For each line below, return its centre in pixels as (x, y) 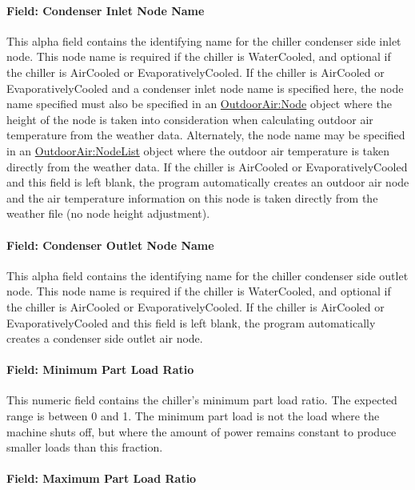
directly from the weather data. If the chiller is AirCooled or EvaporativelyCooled (207, 166)
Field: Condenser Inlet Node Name (106, 10)
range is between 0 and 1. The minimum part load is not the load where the (193, 416)
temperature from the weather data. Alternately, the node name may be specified (206, 135)
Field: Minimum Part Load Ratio (100, 370)
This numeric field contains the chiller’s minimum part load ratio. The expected (202, 400)
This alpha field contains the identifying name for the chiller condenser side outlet (207, 275)
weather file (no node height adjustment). (108, 213)
